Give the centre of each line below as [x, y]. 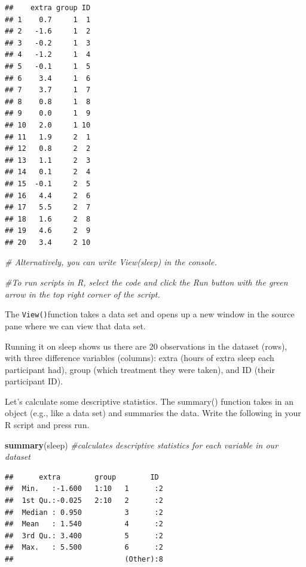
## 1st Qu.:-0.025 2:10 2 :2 [84, 501]
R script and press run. [47, 425]
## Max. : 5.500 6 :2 [84, 548]
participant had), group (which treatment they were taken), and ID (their [140, 369]
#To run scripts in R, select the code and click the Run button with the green [146, 282]
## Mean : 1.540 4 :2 [84, 524]
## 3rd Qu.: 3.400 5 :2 [84, 536]
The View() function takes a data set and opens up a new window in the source [150, 314]
